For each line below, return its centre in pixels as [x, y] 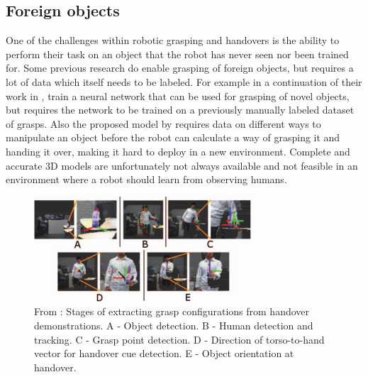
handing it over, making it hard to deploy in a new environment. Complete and [178, 151]
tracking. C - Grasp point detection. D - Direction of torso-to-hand [179, 339]
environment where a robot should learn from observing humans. [146, 179]
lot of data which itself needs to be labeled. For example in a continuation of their [184, 81]
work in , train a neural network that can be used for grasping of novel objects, [178, 95]
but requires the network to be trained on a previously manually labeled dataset [180, 110]
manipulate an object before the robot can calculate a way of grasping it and [173, 137]
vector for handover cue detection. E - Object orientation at [164, 353]
